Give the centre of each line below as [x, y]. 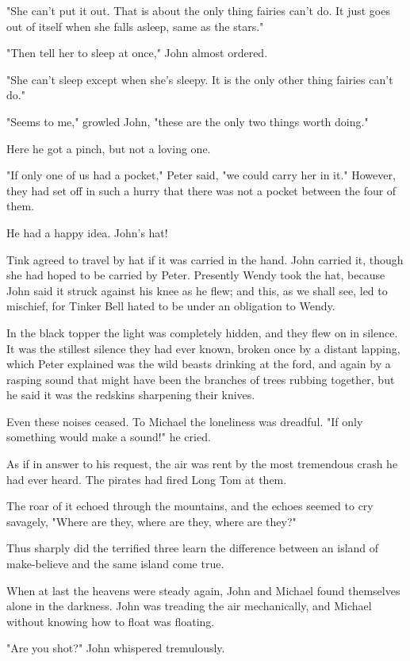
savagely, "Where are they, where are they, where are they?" [151, 521]
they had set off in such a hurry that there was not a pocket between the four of [201, 190]
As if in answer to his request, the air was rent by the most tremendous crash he [202, 464]
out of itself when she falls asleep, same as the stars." [135, 26]
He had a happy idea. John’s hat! [87, 232]
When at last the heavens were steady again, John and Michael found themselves [203, 590]
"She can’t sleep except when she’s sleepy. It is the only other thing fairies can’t [200, 79]
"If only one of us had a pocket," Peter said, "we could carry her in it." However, [201, 175]
